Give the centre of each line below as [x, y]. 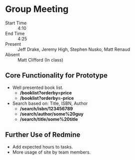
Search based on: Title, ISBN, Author [50, 103]
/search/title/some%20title [49, 119]
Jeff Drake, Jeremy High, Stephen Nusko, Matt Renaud [74, 49]
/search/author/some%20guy [52, 114]
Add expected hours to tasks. [43, 147]
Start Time [16, 23]
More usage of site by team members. [52, 152]
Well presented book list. [38, 87]
